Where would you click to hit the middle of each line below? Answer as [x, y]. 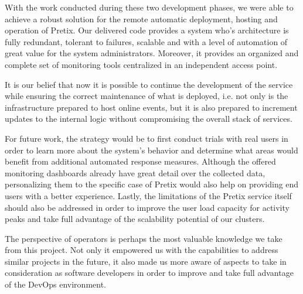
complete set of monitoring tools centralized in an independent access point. [141, 64]
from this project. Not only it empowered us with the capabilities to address [142, 250]
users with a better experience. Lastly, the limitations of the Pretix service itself [148, 195]
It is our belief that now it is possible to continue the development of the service [149, 84]
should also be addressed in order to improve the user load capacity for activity [147, 207]
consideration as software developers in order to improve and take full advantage [149, 273]
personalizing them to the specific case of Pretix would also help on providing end [152, 184]
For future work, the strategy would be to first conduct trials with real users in [147, 138]
